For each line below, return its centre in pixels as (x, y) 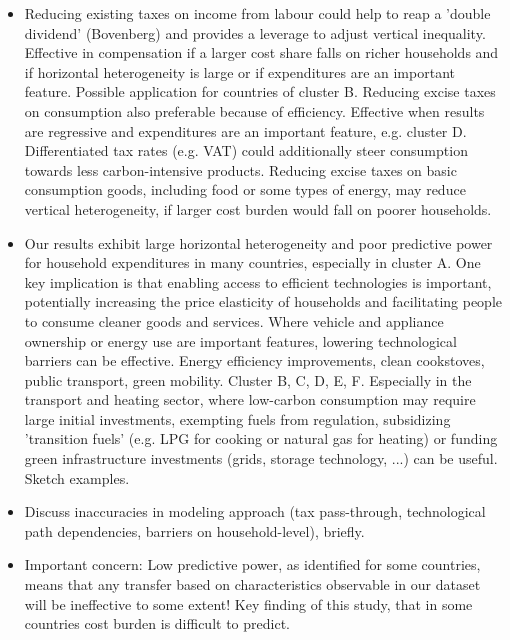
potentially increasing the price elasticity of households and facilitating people (263, 301)
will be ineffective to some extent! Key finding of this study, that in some (248, 603)
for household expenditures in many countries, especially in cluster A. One (252, 262)
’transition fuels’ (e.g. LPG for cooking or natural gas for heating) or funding (261, 438)
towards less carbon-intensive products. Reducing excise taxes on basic (240, 169)
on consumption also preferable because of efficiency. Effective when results (254, 110)
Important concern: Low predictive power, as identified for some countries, (252, 564)
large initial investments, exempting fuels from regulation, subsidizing (237, 418)
